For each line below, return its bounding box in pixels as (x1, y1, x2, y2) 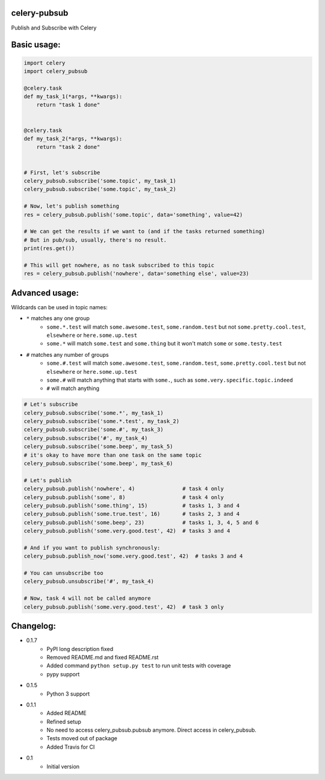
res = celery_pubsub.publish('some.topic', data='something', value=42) (23, 211, 243, 218)
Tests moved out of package (46, 735, 117, 742)
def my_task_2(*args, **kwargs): (23, 136, 123, 142)
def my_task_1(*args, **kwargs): (23, 93, 123, 100)
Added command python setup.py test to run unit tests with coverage (46, 662, 231, 669)
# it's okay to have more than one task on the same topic (23, 451, 202, 458)
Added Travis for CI (46, 743, 95, 750)
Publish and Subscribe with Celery (11, 24, 97, 31)
